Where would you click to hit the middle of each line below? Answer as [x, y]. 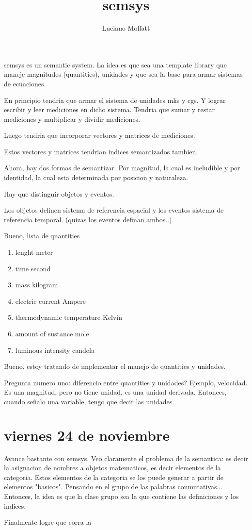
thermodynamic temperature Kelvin [69, 317]
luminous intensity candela [55, 350]
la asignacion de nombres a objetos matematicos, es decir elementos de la [112, 468]
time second [33, 268]
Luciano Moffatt [126, 28]
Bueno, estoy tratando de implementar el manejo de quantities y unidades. [115, 366]
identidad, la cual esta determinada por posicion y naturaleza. [96, 177]
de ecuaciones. [25, 83]
